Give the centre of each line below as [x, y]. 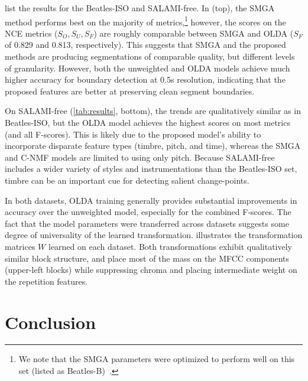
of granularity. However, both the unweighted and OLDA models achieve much [147, 68]
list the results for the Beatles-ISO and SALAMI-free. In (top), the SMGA [140, 8]
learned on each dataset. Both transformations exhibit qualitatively [170, 246]
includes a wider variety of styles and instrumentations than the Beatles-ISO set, [151, 169]
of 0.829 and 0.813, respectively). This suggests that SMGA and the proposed [145, 45]
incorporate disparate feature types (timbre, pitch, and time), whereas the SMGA [153, 146]
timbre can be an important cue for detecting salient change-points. [127, 180]
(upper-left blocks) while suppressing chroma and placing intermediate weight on [151, 270]
